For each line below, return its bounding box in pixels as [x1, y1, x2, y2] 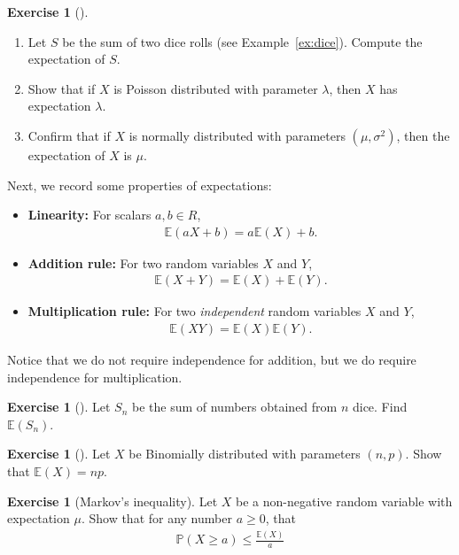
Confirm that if [27, 126, 111, 144]
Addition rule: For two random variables [27, 253, 259, 272]
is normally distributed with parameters [128, 126, 346, 144]
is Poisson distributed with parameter [113, 79, 318, 97]
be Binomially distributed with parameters [128, 444, 361, 463]
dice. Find [352, 397, 408, 416]
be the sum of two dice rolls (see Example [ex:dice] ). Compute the [62, 32, 423, 50]
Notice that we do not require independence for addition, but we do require [7, 351, 416, 369]
